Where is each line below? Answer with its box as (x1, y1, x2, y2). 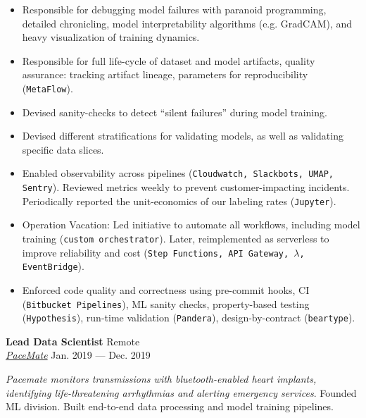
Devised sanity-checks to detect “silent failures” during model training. (22, 104, 327, 119)
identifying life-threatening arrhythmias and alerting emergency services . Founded (6, 385, 357, 400)
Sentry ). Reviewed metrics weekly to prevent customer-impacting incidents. (22, 180, 350, 195)
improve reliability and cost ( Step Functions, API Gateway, (22, 245, 289, 259)
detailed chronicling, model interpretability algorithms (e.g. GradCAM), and (22, 16, 353, 30)
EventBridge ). (22, 259, 84, 273)
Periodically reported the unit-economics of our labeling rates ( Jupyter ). (22, 193, 336, 208)
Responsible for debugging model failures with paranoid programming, (22, 2, 327, 16)
